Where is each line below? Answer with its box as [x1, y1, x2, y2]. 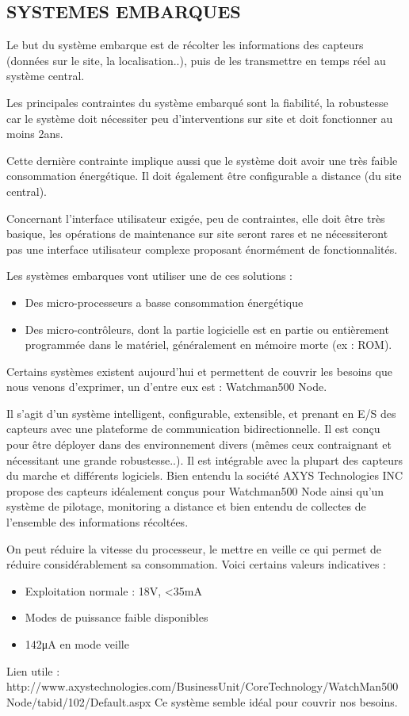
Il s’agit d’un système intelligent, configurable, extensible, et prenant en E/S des [6, 404, 396, 421]
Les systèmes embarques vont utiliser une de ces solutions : [6, 267, 293, 284]
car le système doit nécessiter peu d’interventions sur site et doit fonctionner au [6, 109, 393, 126]
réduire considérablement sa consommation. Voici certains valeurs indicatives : [6, 556, 386, 572]
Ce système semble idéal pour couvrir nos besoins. [154, 693, 398, 710]
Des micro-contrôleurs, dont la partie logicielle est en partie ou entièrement [25, 320, 389, 337]
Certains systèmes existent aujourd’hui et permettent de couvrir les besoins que [6, 362, 392, 379]
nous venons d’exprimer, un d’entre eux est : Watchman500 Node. [6, 378, 327, 395]
